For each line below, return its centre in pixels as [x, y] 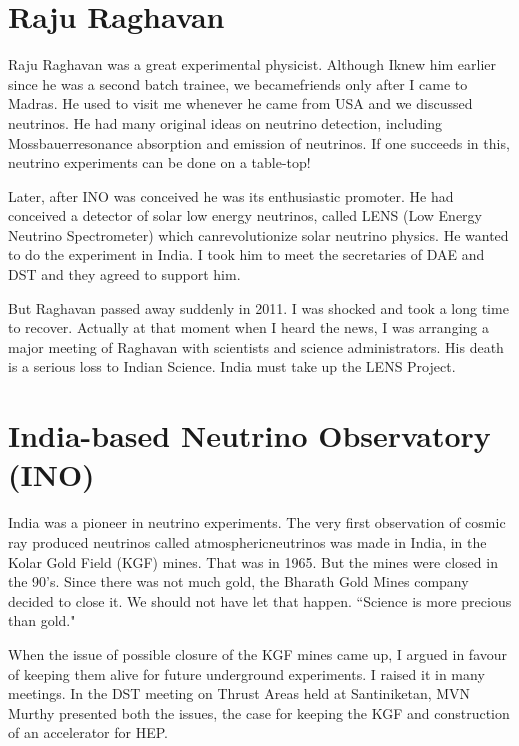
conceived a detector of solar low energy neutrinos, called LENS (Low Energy [245, 215]
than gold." [42, 620]
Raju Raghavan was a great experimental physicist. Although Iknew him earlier [252, 64]
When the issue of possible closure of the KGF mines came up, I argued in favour [258, 653]
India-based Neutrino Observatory [249, 435]
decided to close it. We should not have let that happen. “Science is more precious [260, 600]
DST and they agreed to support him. [124, 274]
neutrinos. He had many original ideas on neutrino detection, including [225, 122]
